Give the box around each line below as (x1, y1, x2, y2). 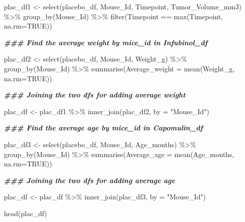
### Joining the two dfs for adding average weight (4, 90, 185, 100)
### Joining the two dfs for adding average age (4, 175, 175, 185)
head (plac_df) (4, 208, 47, 218)
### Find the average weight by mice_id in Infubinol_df (4, 37, 208, 47)
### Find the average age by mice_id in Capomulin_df (4, 123, 203, 133)
